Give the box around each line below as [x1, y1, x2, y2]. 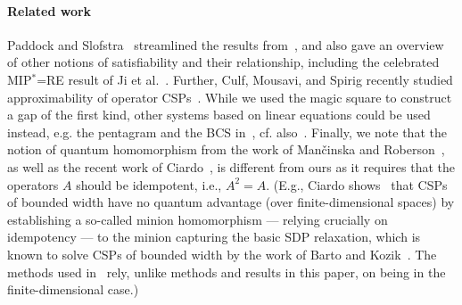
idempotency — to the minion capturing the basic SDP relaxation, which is [7, 227, 421, 246]
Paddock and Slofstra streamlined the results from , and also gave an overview [7, 35, 444, 54]
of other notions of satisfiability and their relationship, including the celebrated [7, 53, 440, 71]
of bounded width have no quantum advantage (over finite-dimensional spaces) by [7, 193, 455, 211]
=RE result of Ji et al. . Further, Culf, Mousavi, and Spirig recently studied [37, 70, 453, 88]
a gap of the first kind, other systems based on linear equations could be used [7, 105, 431, 124]
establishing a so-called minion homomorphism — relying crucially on [7, 210, 388, 228]
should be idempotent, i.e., [76, 175, 222, 194]
